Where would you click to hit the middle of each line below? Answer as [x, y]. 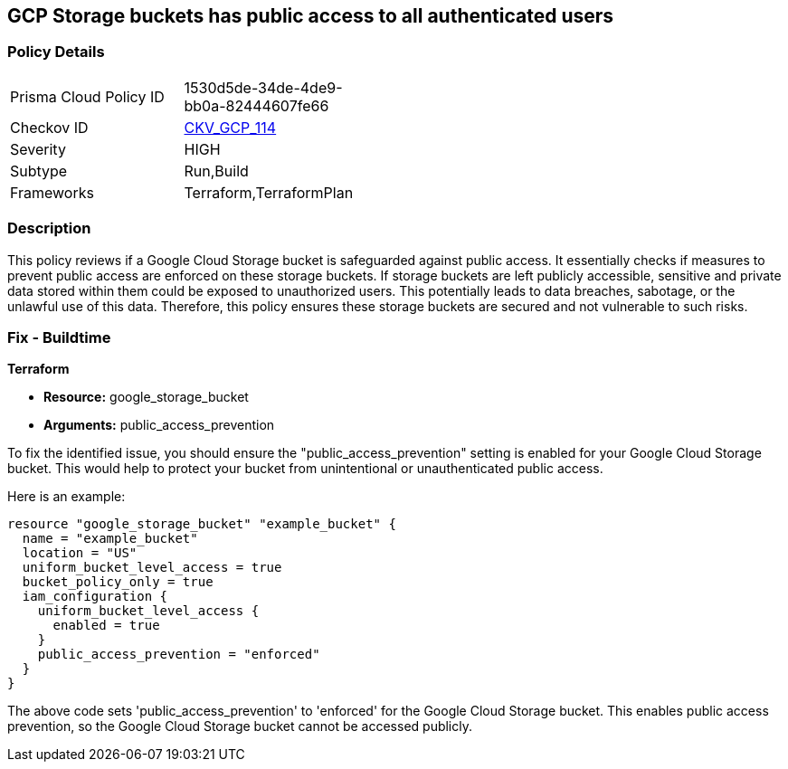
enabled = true [106, 626]
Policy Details [56, 52]
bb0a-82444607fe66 [256, 105]
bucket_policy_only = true [118, 582]
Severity [38, 149]
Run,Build [216, 171]
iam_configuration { [95, 597]
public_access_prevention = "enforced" [179, 655]
